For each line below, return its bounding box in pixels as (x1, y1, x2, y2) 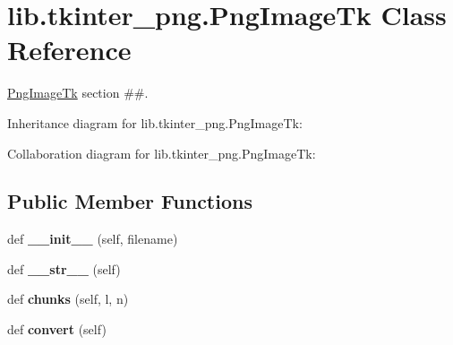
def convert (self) (7, 320, 107, 339)
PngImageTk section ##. (7, 83, 149, 102)
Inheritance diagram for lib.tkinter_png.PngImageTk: (7, 113, 303, 132)
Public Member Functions (7, 187, 252, 215)
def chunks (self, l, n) (7, 289, 129, 308)
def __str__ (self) (7, 259, 121, 278)
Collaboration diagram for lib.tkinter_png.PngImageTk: (7, 143, 316, 162)
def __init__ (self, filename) (7, 229, 178, 248)
